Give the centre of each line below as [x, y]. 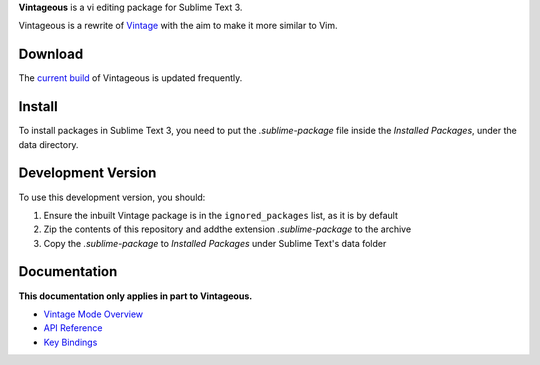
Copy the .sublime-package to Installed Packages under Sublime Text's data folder [215, 243]
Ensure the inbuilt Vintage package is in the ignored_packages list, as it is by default [221, 215]
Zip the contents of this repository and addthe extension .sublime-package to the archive [227, 229]
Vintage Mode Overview [93, 314]
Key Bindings [70, 342]
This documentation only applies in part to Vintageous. [135, 296]
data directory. [48, 144]
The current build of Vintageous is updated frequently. [130, 78]
